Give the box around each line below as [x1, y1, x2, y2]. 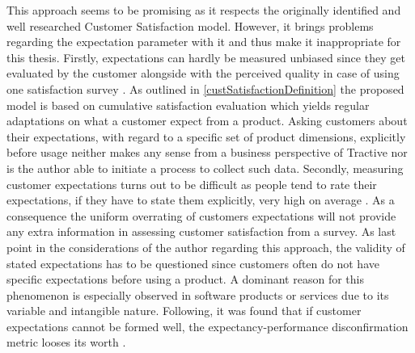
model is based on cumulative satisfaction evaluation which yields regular [6, 96, 370, 113]
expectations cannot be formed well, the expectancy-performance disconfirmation [6, 317, 409, 334]
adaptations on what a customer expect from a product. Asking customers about [6, 112, 408, 129]
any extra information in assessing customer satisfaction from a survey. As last [6, 223, 396, 240]
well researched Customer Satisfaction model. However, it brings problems [6, 17, 374, 34]
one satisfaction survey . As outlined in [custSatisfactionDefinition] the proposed [6, 80, 404, 97]
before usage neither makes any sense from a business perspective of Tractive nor [6, 144, 408, 161]
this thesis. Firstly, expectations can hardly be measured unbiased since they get [6, 48, 405, 65]
